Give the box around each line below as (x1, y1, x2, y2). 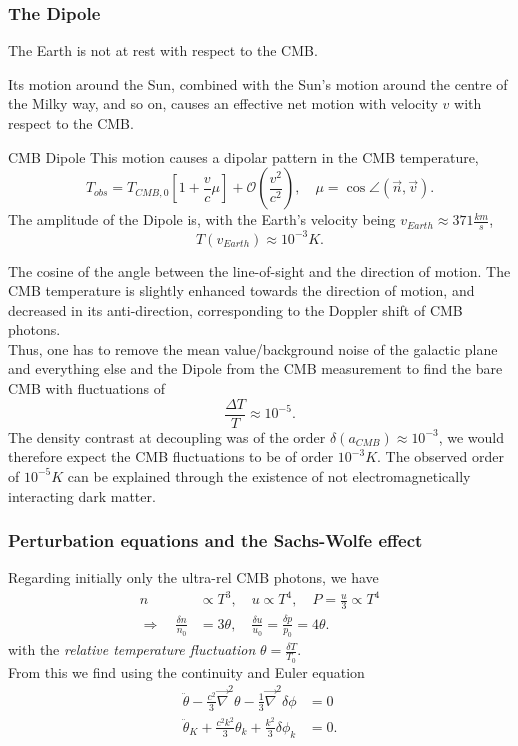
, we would (438, 426, 505, 447)
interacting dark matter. (8, 485, 156, 506)
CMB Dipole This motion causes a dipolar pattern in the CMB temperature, (8, 146, 479, 167)
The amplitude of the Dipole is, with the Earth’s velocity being (8, 209, 396, 230)
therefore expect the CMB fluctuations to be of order (8, 446, 334, 467)
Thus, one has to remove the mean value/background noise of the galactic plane (8, 338, 498, 359)
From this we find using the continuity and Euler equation (8, 661, 365, 682)
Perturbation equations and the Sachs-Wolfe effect (8, 528, 423, 553)
